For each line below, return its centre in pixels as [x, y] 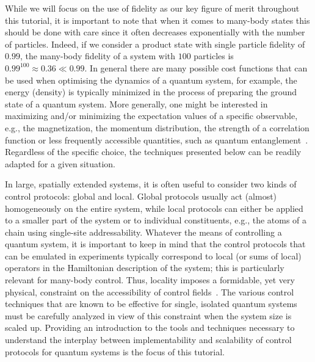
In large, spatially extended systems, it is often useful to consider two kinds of [151, 184]
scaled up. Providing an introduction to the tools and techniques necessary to [150, 328]
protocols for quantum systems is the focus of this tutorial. [115, 351]
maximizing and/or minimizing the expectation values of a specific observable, [151, 116]
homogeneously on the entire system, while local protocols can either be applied [154, 208]
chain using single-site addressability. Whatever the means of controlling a [143, 232]
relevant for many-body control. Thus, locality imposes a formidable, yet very [150, 280]
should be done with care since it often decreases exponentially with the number [155, 32]
